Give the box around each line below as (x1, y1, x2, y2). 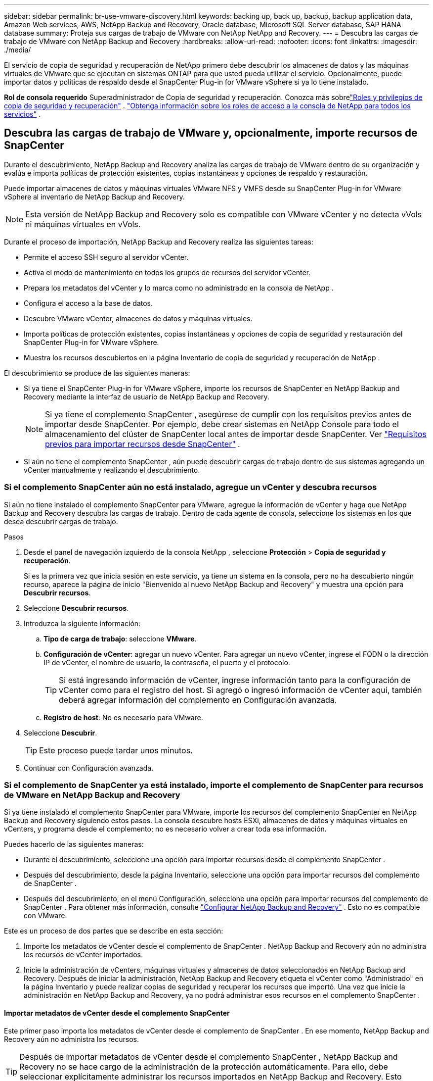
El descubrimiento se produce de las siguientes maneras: (4, 368, 190, 377)
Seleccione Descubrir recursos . (24, 603, 129, 612)
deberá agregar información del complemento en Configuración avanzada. (59, 694, 337, 705)
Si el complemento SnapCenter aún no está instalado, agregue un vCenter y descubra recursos (4, 482, 377, 492)
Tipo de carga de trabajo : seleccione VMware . (43, 634, 197, 643)
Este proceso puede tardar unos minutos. (39, 745, 193, 755)
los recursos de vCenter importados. (24, 950, 143, 959)
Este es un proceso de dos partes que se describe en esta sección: (4, 927, 223, 935)
